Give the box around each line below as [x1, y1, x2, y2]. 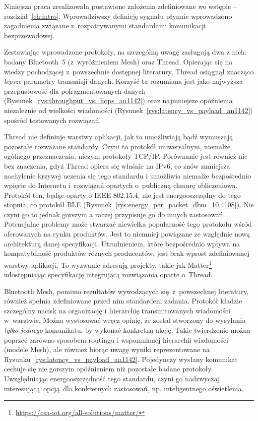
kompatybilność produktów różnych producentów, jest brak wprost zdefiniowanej [4, 248, 250, 258]
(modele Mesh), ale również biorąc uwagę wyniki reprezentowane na [4, 344, 210, 355]
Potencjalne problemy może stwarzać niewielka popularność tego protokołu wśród [4, 219, 252, 229]
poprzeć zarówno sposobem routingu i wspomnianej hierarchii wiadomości [4, 334, 229, 345]
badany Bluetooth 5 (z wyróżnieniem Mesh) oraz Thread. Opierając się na [4, 56, 233, 66]
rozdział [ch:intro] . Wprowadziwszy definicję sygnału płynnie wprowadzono [4, 10, 232, 21]
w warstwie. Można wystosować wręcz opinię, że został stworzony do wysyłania [4, 315, 246, 325]
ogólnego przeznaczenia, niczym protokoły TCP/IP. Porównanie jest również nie [4, 151, 248, 161]
